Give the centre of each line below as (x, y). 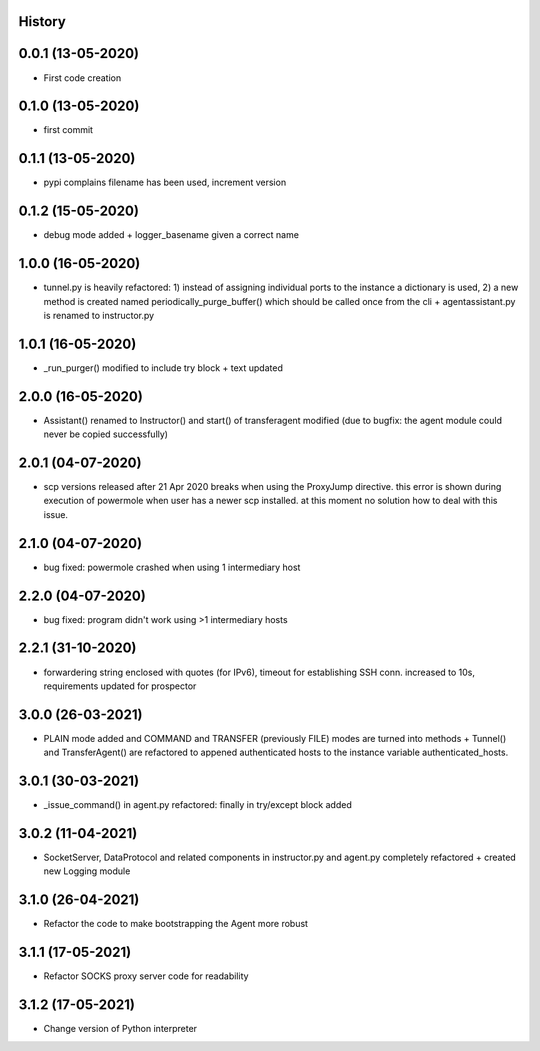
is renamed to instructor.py (99, 315)
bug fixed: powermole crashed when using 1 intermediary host (172, 567)
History (42, 21)
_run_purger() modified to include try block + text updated (163, 367)
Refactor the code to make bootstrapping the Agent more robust (176, 924)
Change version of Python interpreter (120, 1029)
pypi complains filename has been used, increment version (165, 182)
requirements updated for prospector (120, 686)
